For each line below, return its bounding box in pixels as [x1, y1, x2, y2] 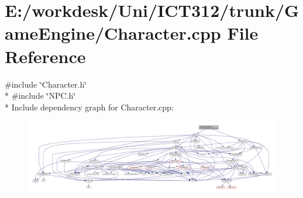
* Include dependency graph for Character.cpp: [5, 100, 174, 113]
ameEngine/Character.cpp [5, 21, 221, 45]
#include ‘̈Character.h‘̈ [5, 78, 87, 90]
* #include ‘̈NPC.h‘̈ [5, 89, 76, 102]
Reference [5, 44, 86, 68]
